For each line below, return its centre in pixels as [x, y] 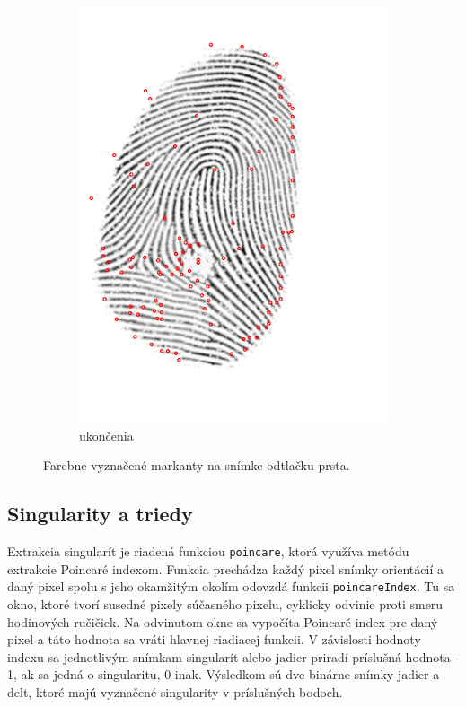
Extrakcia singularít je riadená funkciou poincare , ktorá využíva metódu [208, 551]
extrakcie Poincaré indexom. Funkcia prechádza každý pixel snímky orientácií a [225, 568]
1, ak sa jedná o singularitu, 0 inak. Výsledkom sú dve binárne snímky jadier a [224, 674]
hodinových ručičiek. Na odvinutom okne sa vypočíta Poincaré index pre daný [223, 621]
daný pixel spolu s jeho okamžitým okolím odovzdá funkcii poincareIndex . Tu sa [231, 586]
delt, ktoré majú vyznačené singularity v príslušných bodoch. [175, 691]
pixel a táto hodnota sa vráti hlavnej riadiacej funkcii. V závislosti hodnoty [214, 639]
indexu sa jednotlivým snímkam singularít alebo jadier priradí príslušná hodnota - [233, 656]
